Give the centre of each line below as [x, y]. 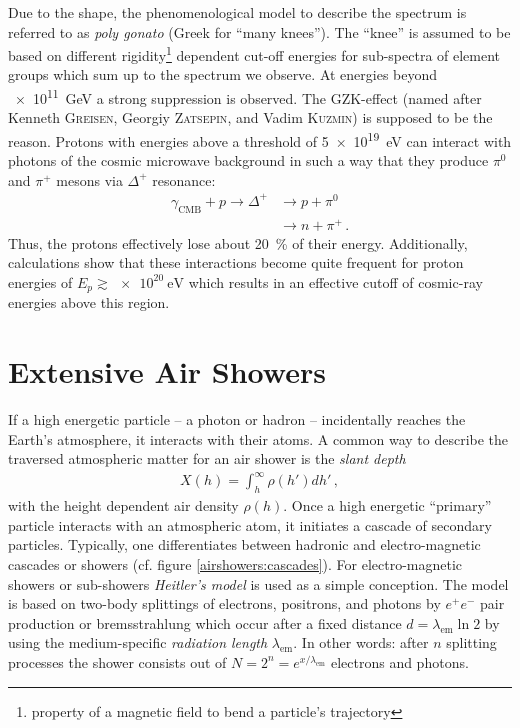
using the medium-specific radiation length [138, 642]
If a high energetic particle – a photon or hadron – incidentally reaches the [237, 419]
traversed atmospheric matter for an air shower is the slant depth [207, 458]
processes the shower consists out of [117, 661]
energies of [40, 281]
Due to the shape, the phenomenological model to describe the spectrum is [237, 12]
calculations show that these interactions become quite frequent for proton [236, 262]
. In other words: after [361, 642]
